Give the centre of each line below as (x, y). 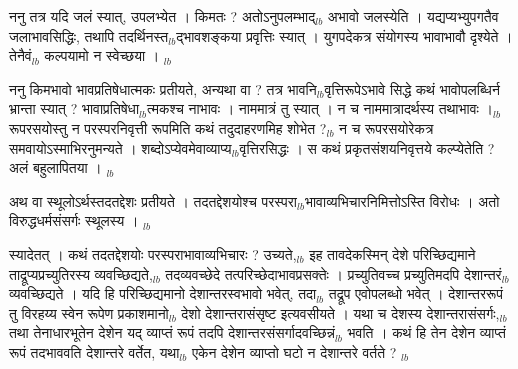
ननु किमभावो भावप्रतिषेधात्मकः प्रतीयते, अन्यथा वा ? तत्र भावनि (163, 88)
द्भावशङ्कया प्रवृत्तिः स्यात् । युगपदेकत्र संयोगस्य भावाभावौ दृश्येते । (344, 35)
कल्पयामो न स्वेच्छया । (102, 55)
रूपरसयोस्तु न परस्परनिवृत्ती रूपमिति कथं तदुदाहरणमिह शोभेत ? (168, 127)
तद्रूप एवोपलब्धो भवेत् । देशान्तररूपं (415, 293)
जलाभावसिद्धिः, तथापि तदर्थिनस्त (89, 35)
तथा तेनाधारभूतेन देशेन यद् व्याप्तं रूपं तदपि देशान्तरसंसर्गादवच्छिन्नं (172, 332)
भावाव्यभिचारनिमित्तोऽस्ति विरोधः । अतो (402, 200)
